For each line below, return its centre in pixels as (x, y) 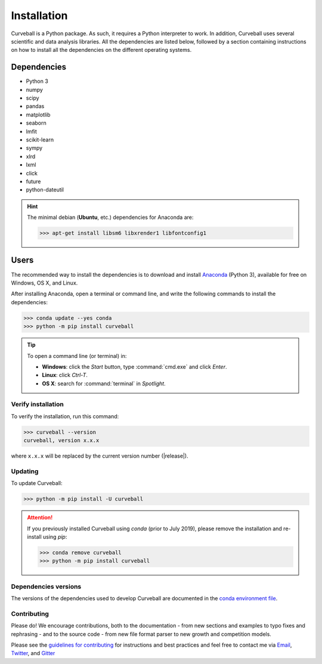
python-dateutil (45, 190)
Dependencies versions (46, 586)
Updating (25, 471)
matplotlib (38, 115)
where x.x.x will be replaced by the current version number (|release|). (100, 456)
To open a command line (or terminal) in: (77, 356)
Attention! (40, 518)
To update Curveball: (37, 483)
